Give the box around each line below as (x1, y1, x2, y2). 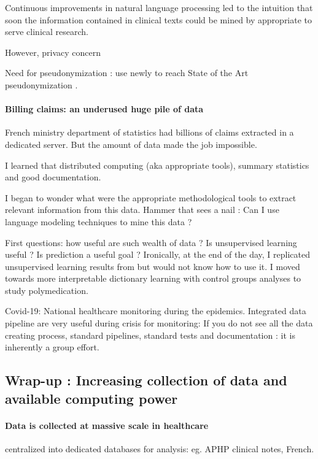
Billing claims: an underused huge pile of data (5, 102, 204, 115)
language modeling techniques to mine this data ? (5, 215, 192, 228)
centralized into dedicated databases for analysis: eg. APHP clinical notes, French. (5, 442, 314, 455)
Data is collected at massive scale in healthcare (5, 418, 209, 431)
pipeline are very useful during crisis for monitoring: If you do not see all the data (5, 317, 313, 330)
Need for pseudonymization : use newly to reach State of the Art (5, 66, 249, 79)
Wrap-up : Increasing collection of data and (5, 371, 287, 390)
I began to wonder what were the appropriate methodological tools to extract (5, 191, 297, 204)
